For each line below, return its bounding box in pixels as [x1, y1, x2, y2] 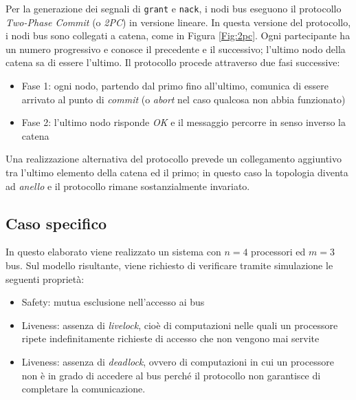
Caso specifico [5, 212, 107, 233]
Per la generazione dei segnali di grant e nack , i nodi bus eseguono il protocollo [5, 1, 342, 15]
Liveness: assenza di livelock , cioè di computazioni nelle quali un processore [21, 317, 338, 332]
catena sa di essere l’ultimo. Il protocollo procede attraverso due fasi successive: [5, 55, 340, 70]
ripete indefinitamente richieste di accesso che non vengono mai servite [21, 331, 320, 346]
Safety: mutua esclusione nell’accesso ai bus [21, 295, 205, 309]
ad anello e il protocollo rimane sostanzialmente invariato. [5, 178, 250, 193]
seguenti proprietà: [5, 271, 85, 286]
